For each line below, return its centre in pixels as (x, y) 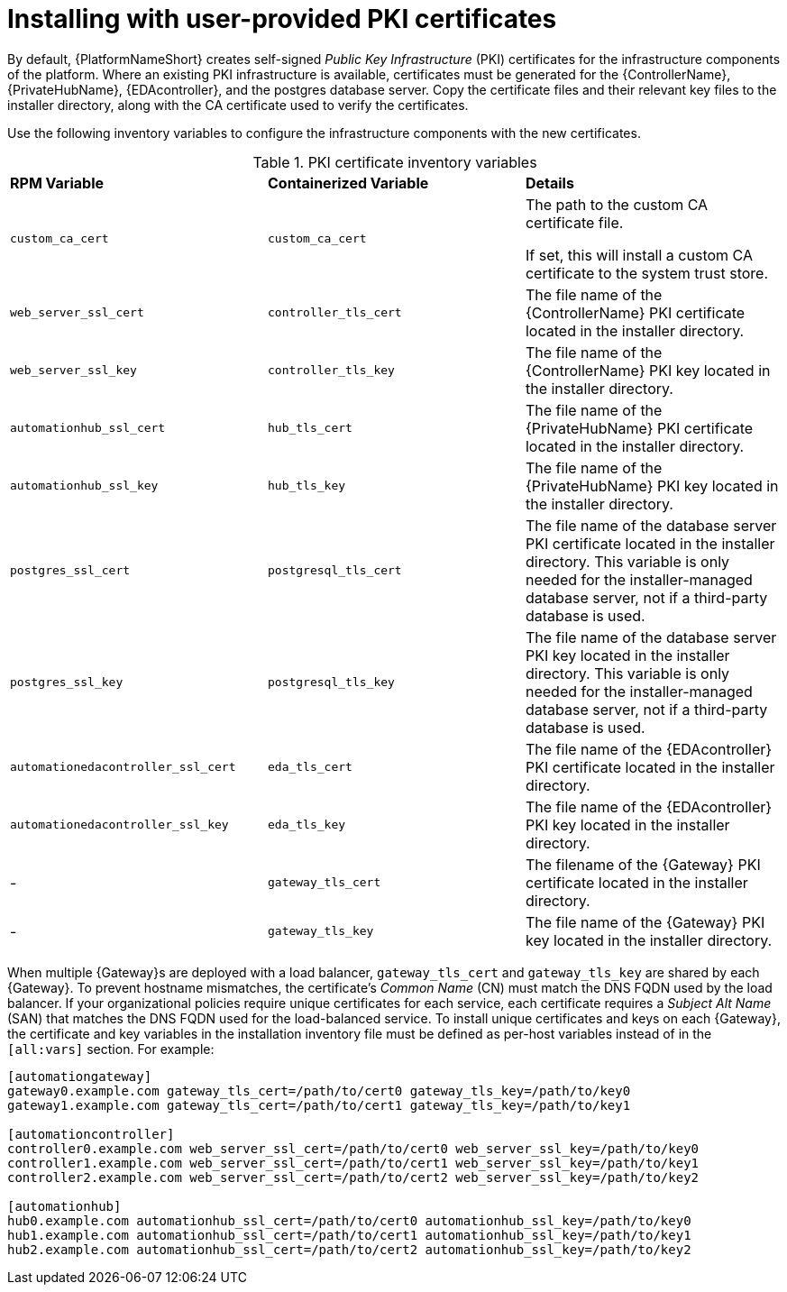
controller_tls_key (331, 371)
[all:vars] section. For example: (111, 1049)
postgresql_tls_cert (334, 571)
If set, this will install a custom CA (639, 255)
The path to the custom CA (617, 204)
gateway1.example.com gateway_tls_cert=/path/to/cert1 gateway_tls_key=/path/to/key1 (319, 1105)
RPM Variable (57, 183)
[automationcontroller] (91, 1134)
